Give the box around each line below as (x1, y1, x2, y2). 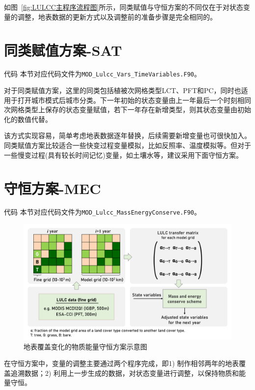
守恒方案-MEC (4, 178, 101, 198)
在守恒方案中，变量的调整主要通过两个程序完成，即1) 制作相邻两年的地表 (4, 358, 239, 368)
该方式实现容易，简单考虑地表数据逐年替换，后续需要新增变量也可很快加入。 (4, 130, 251, 141)
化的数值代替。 (4, 114, 52, 124)
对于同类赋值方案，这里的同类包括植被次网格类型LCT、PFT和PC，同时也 (4, 85, 241, 95)
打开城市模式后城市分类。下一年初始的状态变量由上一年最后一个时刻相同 (17, 95, 251, 105)
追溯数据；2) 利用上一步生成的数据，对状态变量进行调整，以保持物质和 (10, 367, 239, 378)
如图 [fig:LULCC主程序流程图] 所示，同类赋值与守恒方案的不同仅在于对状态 (4, 2, 243, 12)
